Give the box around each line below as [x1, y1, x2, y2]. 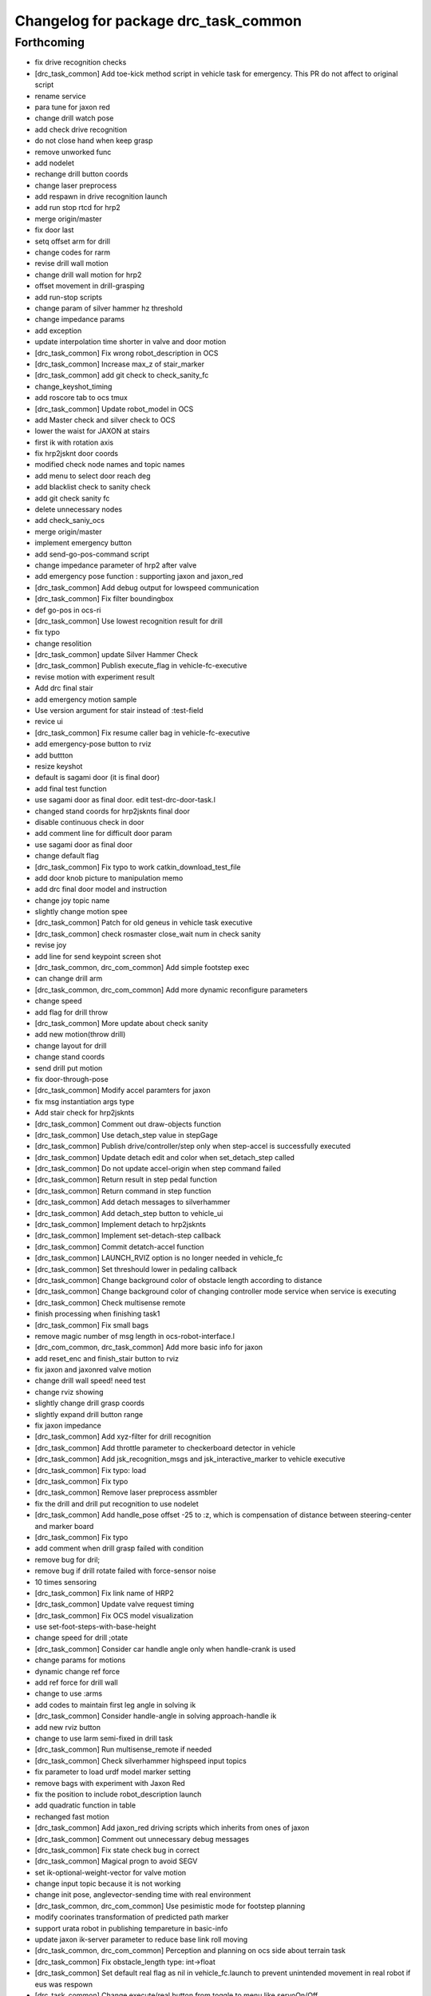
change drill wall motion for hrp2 [34, 270, 142, 279]
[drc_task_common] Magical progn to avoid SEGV [34, 1856, 198, 1866]
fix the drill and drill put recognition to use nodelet [34, 1499, 199, 1508]
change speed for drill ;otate [34, 1633, 129, 1642]
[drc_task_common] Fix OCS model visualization [34, 1610, 194, 1620]
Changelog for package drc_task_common [14, 12, 302, 30]
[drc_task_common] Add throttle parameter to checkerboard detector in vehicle [34, 1443, 295, 1452]
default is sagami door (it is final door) [34, 773, 160, 782]
